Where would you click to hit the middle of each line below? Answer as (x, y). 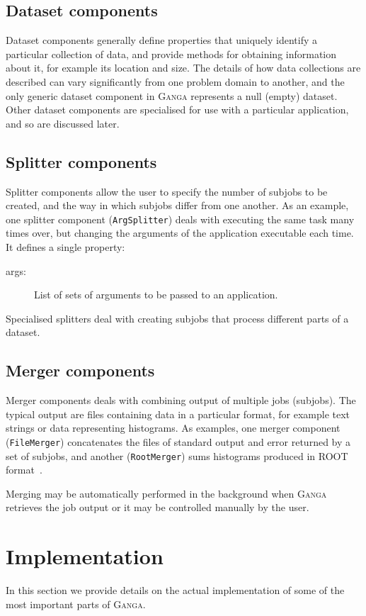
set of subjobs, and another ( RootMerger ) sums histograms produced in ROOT (177, 455)
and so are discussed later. (63, 123)
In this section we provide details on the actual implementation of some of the (175, 590)
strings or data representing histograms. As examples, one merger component (173, 428)
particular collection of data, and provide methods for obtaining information (171, 54)
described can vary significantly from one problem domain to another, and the (175, 81)
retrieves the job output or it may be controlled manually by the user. (158, 507)
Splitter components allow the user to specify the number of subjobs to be (167, 191)
